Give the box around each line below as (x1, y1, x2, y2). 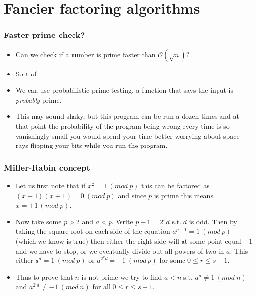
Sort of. (15, 68, 38, 78)
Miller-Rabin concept (4, 161, 90, 173)
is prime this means (154, 190, 213, 200)
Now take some (15, 216, 62, 226)
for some (159, 255, 185, 265)
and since (118, 190, 146, 200)
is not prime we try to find (81, 271, 162, 282)
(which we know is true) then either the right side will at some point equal (15, 235, 241, 246)
